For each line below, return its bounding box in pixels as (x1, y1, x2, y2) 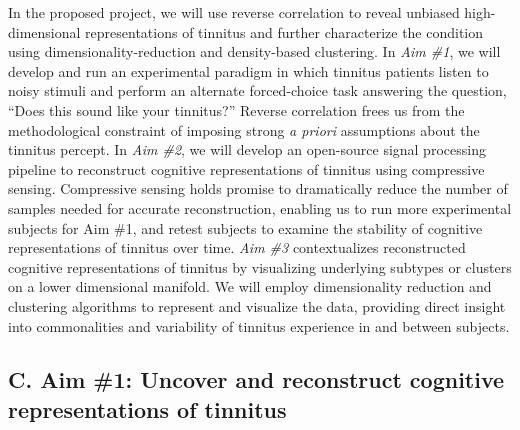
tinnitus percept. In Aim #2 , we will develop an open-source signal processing (8, 139, 486, 160)
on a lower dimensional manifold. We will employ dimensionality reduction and (8, 276, 492, 297)
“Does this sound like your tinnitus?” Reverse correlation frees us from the (8, 99, 465, 120)
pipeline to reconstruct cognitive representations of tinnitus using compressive (8, 158, 485, 179)
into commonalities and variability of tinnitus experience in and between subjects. (8, 315, 510, 336)
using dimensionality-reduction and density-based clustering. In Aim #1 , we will (8, 41, 501, 62)
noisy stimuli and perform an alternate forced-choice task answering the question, (8, 80, 507, 101)
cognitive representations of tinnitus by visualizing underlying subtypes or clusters (8, 256, 512, 277)
